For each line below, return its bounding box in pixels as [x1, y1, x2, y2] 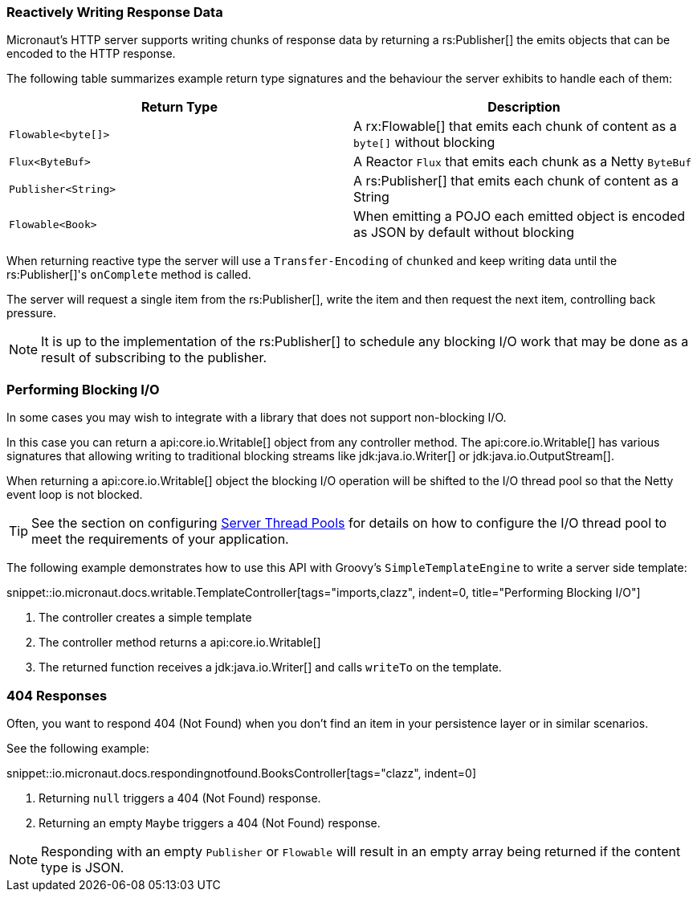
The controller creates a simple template [39, 610, 252, 625]
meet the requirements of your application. [31, 531, 289, 548]
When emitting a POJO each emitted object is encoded [353, 208, 686, 225]
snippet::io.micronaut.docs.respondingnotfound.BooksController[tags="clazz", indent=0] [6, 765, 477, 780]
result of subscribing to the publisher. [41, 349, 267, 366]
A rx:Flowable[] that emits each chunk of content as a [353, 118, 677, 135]
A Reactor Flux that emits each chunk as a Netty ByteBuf [353, 153, 692, 170]
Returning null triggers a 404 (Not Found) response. [39, 790, 321, 805]
